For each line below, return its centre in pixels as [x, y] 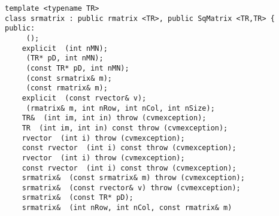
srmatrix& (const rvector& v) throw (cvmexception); [131, 188]
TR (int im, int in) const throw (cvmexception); [125, 128]
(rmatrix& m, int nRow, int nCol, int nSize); [120, 108]
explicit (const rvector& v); [84, 98]
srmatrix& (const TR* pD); [78, 198]
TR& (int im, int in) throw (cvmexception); [114, 118]
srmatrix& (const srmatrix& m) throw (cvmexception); [133, 178]
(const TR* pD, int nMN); [78, 68]
